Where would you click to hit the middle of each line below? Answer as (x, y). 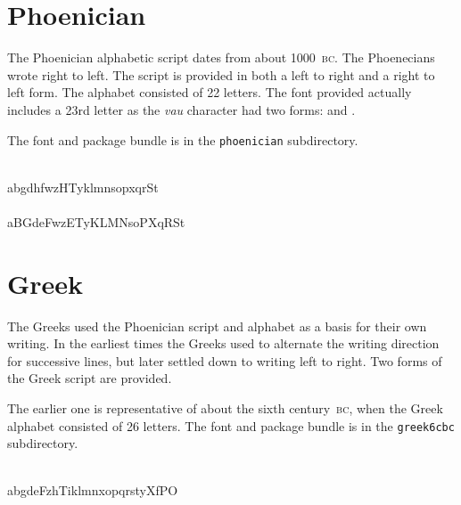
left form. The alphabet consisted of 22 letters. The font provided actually (210, 92)
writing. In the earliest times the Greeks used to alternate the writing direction (223, 343)
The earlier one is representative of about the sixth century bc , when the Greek (225, 408)
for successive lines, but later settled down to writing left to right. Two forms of (225, 360)
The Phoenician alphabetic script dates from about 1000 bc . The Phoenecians (221, 57)
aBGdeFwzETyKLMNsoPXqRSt (96, 221)
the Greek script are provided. (90, 378)
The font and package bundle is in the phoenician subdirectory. (183, 139)
